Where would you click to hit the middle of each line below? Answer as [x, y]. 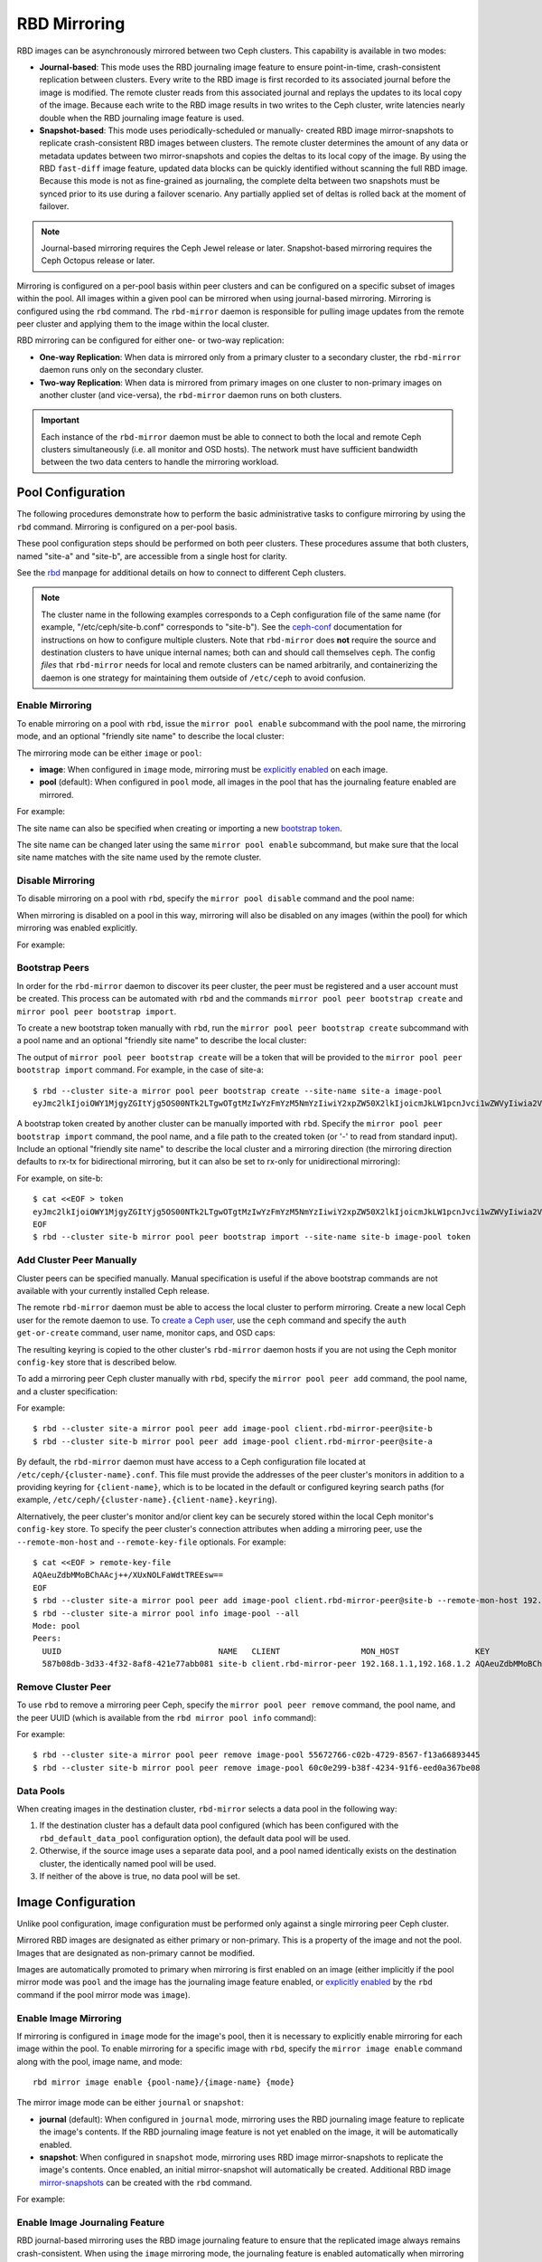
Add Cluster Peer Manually [77, 1260]
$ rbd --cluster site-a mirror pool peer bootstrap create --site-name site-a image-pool [238, 1091]
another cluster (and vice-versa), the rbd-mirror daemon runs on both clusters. [191, 394]
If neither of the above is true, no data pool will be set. [140, 1876]
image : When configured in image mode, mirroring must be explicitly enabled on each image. [214, 770]
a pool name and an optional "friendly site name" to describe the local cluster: [162, 1041]
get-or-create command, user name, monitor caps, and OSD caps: [146, 1333]
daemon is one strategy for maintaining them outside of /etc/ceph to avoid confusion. [203, 678]
